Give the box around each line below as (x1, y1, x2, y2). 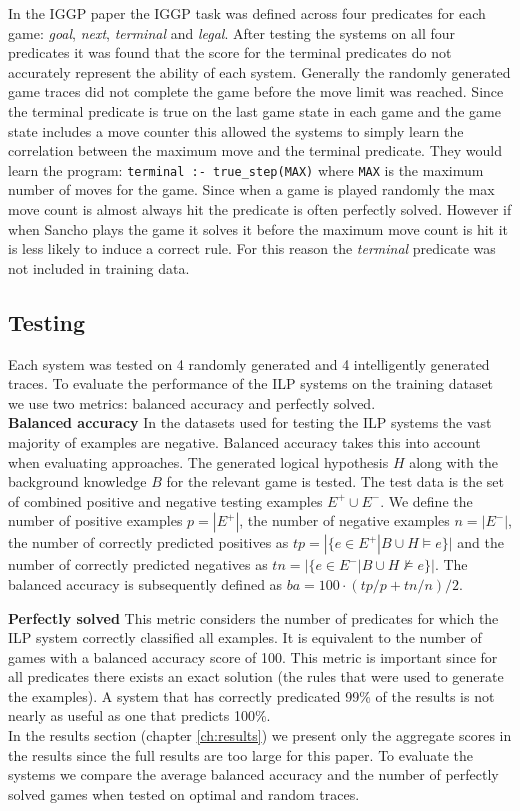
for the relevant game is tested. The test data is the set (166, 471, 505, 492)
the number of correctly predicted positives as (8, 532, 289, 553)
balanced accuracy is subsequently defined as (8, 573, 283, 594)
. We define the (380, 490, 473, 511)
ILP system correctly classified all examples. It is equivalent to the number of (8, 627, 482, 648)
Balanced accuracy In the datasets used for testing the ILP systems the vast (8, 412, 492, 433)
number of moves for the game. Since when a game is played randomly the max (8, 179, 495, 200)
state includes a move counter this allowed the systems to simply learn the (8, 120, 464, 141)
